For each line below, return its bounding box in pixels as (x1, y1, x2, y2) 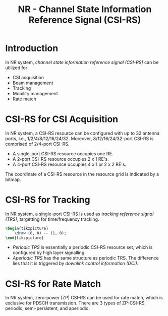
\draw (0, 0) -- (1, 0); (14, 230, 67, 235)
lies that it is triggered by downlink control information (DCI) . (12, 261, 139, 267)
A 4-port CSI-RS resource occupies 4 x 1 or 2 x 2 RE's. (12, 161, 127, 167)
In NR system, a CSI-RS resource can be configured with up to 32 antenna (5, 130, 160, 136)
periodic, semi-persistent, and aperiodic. (5, 305, 90, 311)
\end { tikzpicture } (5, 235, 44, 240)
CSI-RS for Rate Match (5, 278, 101, 289)
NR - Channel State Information (18, 4, 152, 15)
